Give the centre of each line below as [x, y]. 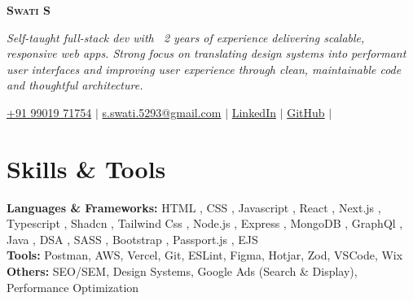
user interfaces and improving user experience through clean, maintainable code [204, 69]
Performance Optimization [73, 287]
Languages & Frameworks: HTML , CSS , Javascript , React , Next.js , [194, 207]
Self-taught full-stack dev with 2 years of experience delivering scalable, [186, 37]
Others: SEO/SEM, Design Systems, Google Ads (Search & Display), [182, 271]
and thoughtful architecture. [75, 85]
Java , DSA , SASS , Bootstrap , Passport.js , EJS [132, 239]
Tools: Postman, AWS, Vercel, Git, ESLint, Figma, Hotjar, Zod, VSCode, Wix [205, 255]
